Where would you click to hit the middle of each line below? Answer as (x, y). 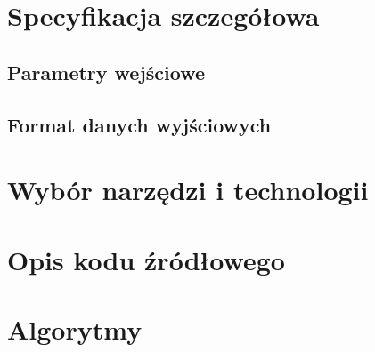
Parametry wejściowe (106, 72)
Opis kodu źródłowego (146, 259)
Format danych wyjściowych (139, 124)
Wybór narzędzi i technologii (188, 190)
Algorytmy (75, 328)
